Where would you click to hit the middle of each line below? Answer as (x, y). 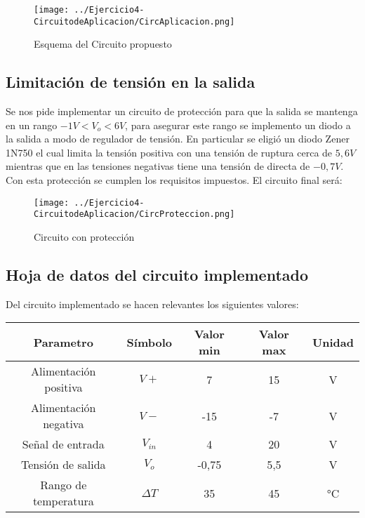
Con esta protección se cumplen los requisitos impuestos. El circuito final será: (174, 180)
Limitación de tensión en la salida (131, 82)
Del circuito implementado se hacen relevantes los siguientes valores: (152, 304)
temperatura (63, 501)
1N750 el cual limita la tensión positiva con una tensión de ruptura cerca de (169, 152)
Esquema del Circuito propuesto (103, 44)
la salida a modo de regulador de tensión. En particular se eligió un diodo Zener (178, 139)
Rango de (64, 485)
